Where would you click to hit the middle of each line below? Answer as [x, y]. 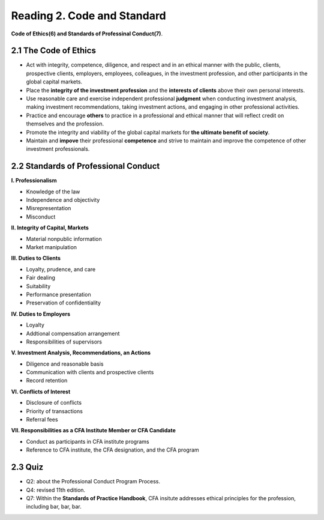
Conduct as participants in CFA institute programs [88, 441]
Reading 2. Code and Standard [88, 16]
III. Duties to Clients [36, 258]
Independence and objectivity [63, 200]
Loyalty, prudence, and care [61, 269]
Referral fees [42, 420]
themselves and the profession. [65, 124]
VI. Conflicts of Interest [41, 392]
